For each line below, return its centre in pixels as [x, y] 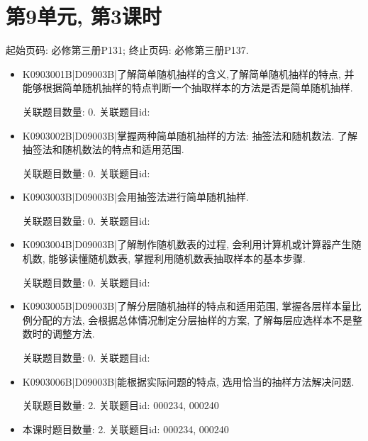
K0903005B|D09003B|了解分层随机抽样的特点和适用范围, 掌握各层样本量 [187, 306]
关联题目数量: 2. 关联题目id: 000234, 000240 [121, 405]
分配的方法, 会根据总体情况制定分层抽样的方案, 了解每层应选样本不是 [192, 319]
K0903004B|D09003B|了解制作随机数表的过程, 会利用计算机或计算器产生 [187, 244]
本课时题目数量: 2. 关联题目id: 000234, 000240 [126, 429]
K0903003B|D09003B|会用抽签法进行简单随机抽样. [135, 197]
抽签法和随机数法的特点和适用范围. [103, 149]
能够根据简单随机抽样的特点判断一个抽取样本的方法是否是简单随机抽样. [188, 88]
